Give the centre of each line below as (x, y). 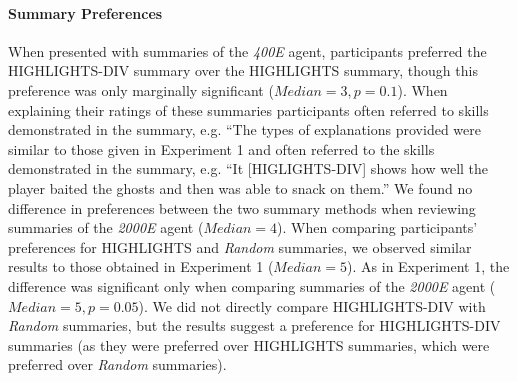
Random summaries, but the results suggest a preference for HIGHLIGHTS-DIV (254, 325)
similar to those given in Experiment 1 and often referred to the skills (221, 148)
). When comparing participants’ (377, 227)
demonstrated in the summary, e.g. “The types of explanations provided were (244, 129)
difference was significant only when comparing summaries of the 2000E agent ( (252, 285)
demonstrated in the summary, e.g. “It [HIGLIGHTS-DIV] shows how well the (248, 168)
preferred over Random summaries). (117, 364)
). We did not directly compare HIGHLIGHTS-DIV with (312, 305)
